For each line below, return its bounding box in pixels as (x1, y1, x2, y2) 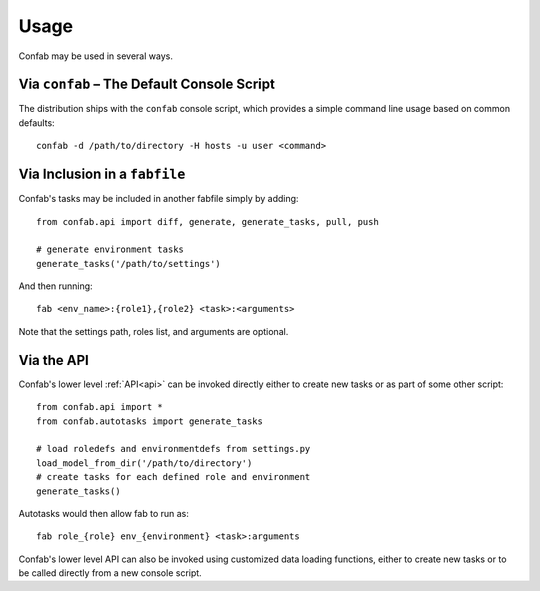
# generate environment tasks (36, 244, 185, 255)
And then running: (18, 280, 94, 292)
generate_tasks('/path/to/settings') (36, 258, 222, 269)
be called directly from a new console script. (18, 567, 202, 579)
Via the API (18, 351, 90, 369)
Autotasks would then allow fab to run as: (18, 507, 190, 519)
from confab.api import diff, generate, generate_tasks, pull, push (36, 216, 379, 227)
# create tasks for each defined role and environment (36, 471, 311, 483)
